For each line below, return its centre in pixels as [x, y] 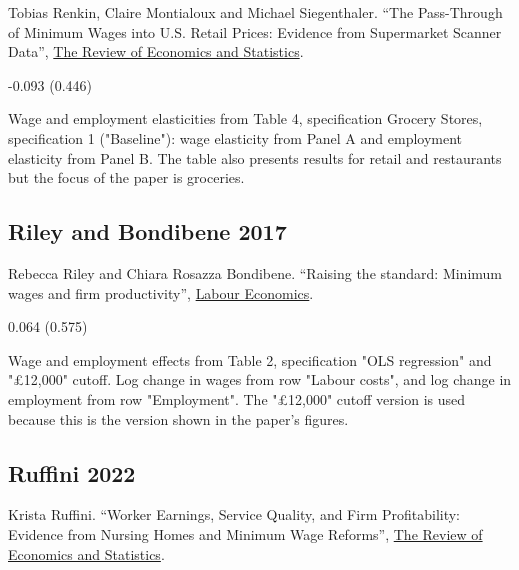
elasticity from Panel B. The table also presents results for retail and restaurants [255, 157]
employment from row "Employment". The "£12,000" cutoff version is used [237, 398]
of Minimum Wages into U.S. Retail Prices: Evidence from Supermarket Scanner [255, 31]
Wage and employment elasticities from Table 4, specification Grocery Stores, [245, 118]
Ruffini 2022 [72, 472]
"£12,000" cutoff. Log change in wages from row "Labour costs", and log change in [260, 379]
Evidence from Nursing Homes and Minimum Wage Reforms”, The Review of [245, 533]
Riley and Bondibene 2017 [147, 231]
